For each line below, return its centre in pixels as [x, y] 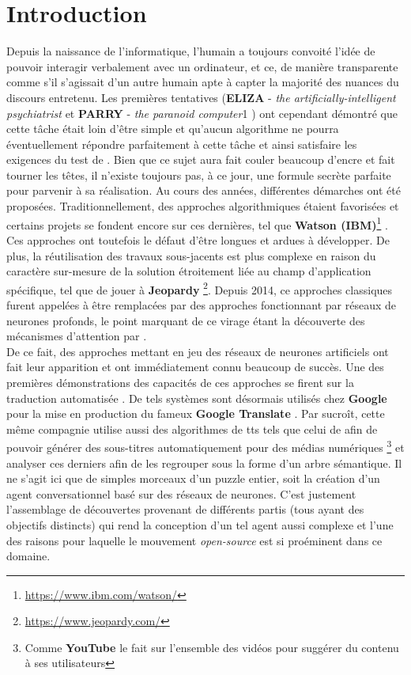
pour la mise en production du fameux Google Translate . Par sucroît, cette [196, 413]
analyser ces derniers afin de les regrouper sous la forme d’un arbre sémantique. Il [204, 463]
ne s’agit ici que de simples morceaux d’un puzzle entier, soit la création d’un [193, 478]
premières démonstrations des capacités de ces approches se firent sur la [180, 382]
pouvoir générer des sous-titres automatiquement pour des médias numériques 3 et [205, 446]
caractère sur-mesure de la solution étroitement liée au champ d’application [189, 271]
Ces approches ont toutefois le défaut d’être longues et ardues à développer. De [198, 239]
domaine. [28, 556]
